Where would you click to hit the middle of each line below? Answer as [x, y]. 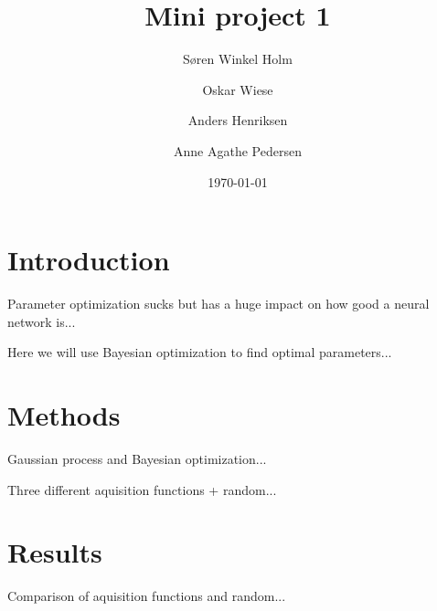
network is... [42, 321]
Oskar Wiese [238, 89]
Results [55, 552]
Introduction [89, 260]
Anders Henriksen [238, 120]
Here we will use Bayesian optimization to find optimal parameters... [200, 352]
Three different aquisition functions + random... [142, 489]
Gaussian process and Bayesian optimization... [137, 458]
